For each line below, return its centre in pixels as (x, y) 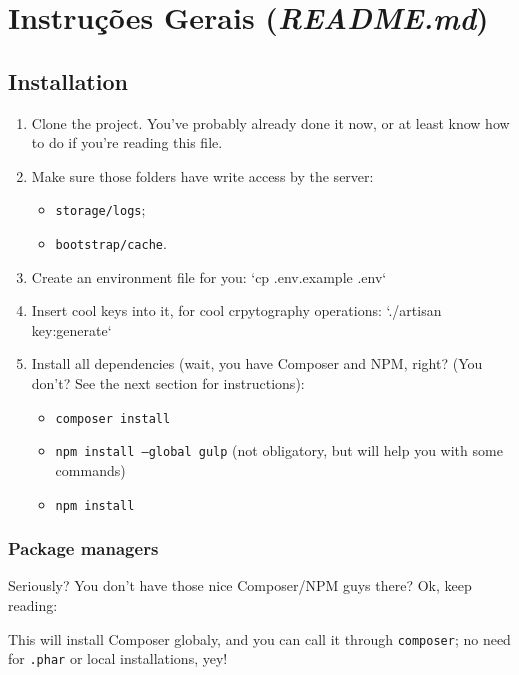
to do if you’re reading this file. (127, 142)
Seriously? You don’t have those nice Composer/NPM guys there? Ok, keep (240, 585)
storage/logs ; (100, 209)
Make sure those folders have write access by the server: (202, 175)
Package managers (83, 548)
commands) (90, 469)
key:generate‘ (71, 329)
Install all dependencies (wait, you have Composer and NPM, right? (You (257, 363)
